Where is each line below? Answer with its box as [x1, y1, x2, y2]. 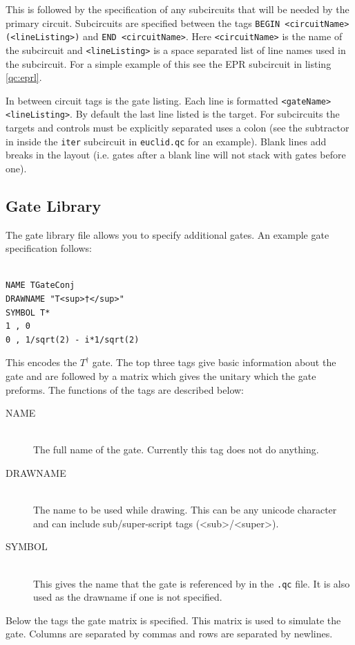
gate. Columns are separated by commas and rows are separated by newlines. [6, 626, 333, 641]
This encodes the [6, 355, 77, 370]
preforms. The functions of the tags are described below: [6, 382, 244, 397]
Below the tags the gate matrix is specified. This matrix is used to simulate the [6, 612, 341, 627]
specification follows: [6, 241, 92, 255]
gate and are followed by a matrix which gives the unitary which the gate [6, 369, 316, 383]
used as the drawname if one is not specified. [33, 590, 222, 604]
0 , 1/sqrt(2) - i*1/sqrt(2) [6, 334, 140, 345]
